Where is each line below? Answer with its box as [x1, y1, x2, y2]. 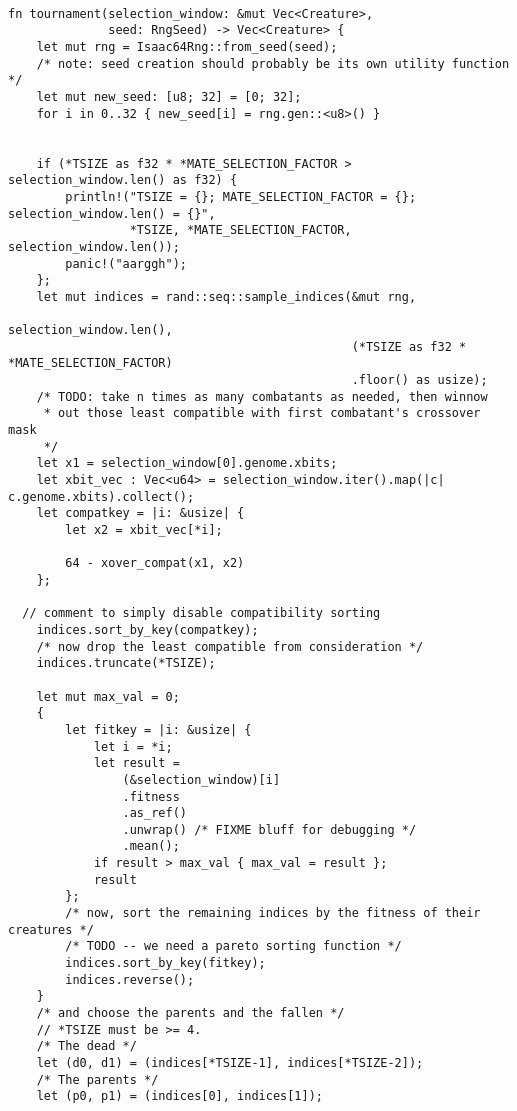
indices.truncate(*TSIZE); [36, 656, 216, 671]
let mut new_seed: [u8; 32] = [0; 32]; [36, 89, 302, 104]
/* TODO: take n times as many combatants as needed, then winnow [36, 389, 488, 404]
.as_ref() [122, 806, 187, 821]
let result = [93, 756, 180, 771]
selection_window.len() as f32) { [8, 173, 238, 188]
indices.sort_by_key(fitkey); [65, 956, 266, 971]
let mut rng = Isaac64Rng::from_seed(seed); [36, 39, 338, 54]
